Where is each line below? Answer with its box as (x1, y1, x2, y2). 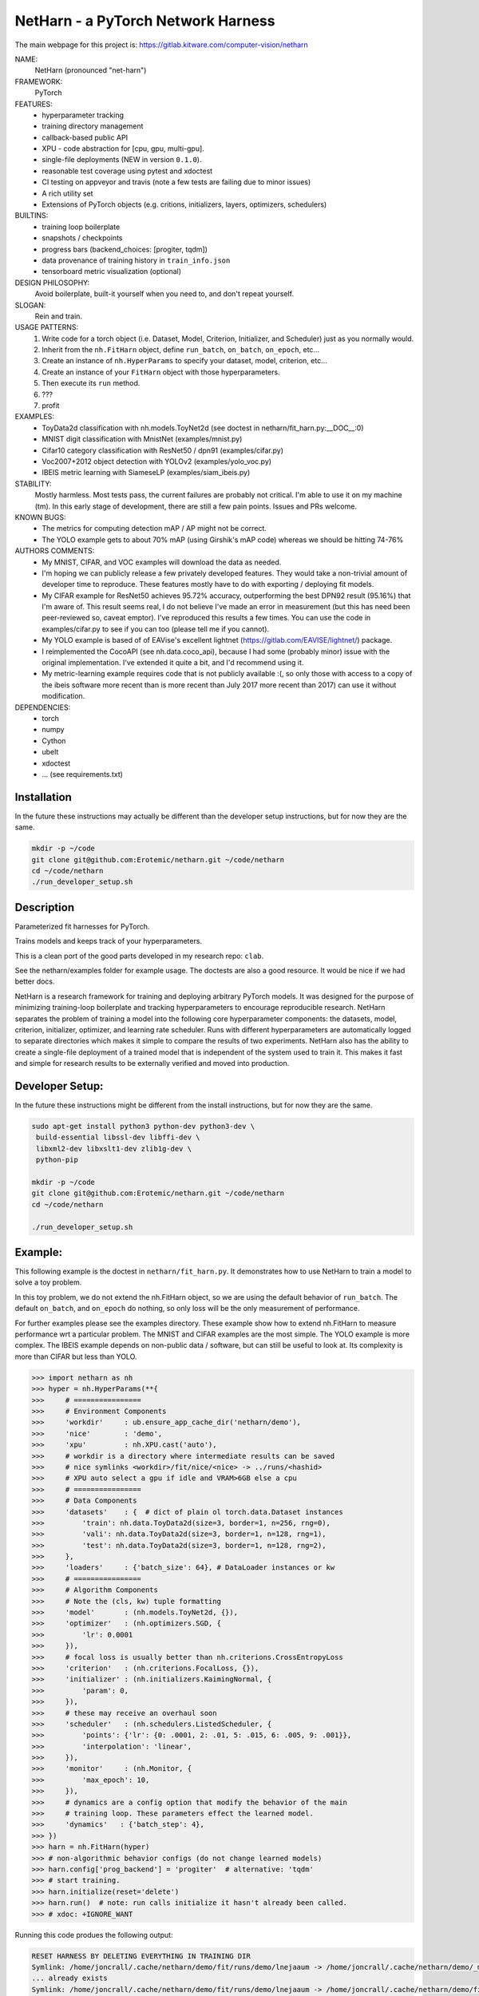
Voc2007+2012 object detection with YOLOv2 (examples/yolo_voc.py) (42, 457, 271, 466)
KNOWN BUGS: (14, 512, 66, 522)
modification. (42, 691, 85, 701)
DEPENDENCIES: (14, 703, 71, 712)
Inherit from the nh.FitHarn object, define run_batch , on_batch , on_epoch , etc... (42, 345, 319, 354)
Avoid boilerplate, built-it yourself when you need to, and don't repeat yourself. (34, 289, 295, 299)
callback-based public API (42, 133, 128, 142)
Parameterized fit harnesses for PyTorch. (14, 921, 150, 931)
